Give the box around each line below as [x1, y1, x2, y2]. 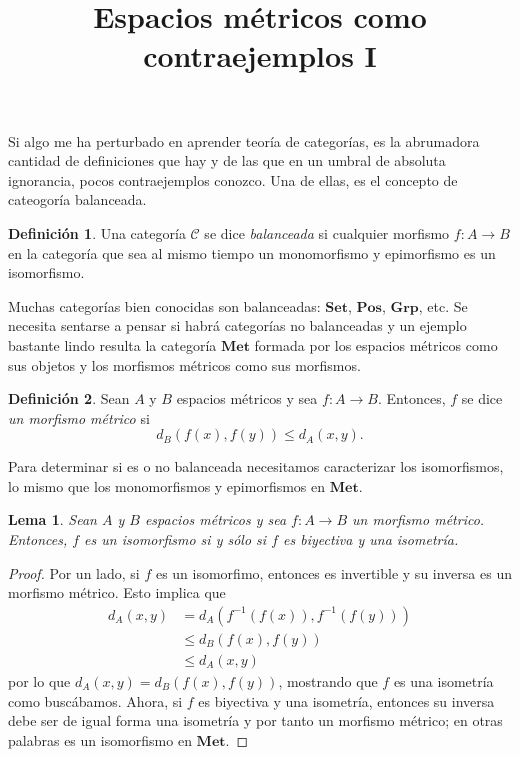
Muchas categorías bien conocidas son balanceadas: [8, 295, 321, 316]
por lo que [8, 670, 71, 691]
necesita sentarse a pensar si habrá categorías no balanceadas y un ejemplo [8, 315, 467, 336]
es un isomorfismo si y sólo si [84, 529, 267, 550]
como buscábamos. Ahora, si [8, 690, 183, 711]
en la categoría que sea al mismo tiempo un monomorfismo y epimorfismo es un [8, 242, 496, 263]
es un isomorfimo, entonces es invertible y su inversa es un [155, 562, 512, 583]
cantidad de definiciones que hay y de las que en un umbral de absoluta [8, 150, 446, 171]
